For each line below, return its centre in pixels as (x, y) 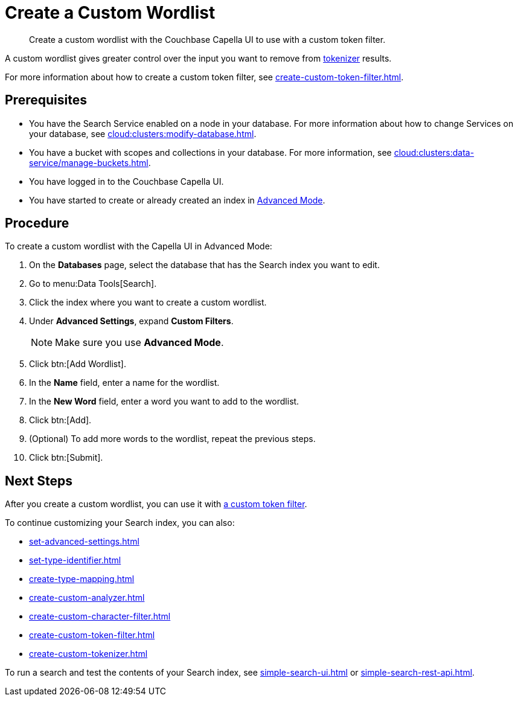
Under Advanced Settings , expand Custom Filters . (131, 321)
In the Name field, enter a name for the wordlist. (124, 383)
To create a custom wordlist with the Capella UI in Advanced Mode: (139, 246)
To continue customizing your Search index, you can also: (120, 523)
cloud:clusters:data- (434, 152)
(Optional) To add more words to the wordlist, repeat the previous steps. (172, 439)
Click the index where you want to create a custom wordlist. (148, 302)
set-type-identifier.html (75, 560)
